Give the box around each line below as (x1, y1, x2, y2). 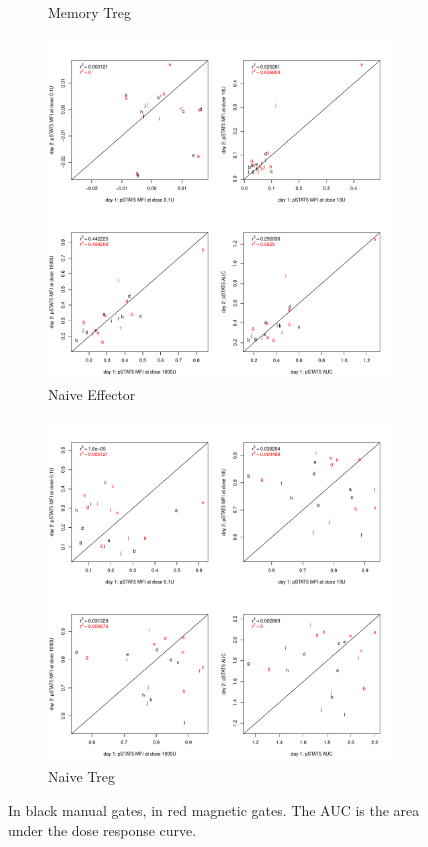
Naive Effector (48, 384, 136, 405)
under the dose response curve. (8, 819, 197, 840)
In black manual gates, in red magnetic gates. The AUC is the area (8, 799, 420, 820)
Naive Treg (48, 766, 115, 787)
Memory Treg (48, 2, 131, 22)
